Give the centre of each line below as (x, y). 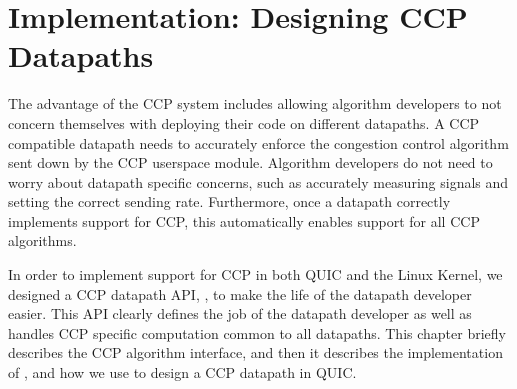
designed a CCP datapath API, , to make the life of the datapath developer (240, 293)
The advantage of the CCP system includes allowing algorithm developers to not (255, 103)
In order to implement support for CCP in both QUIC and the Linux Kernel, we (255, 274)
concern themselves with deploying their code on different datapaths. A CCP (244, 122)
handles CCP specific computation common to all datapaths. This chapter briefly (257, 332)
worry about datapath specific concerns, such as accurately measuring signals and (258, 181)
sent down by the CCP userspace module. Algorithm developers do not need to (250, 162)
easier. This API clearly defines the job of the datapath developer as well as (240, 313)
